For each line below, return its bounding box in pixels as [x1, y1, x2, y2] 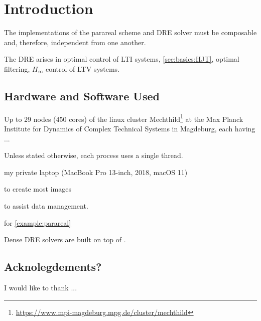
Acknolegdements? [4, 259, 102, 274]
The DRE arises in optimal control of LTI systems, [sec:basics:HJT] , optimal [4, 54, 239, 64]
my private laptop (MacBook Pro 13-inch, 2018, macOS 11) [4, 167, 188, 177]
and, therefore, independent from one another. [4, 37, 146, 47]
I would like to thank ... [4, 282, 77, 292]
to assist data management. [4, 200, 88, 211]
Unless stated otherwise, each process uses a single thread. [4, 150, 183, 160]
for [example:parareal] [4, 217, 71, 228]
